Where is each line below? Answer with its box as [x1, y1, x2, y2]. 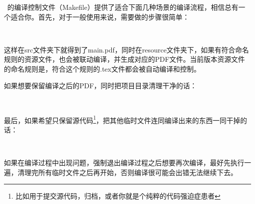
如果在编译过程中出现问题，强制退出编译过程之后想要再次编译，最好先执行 [4, 157, 244, 168]
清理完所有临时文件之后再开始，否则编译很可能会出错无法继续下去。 [17, 167, 237, 177]
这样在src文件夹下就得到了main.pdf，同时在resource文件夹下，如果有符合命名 [4, 44, 249, 54]
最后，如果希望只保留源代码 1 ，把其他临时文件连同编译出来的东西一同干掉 [4, 113, 240, 125]
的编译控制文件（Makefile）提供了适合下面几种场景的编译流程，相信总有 [7, 2, 238, 12]
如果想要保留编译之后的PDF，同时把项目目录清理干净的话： [4, 80, 197, 90]
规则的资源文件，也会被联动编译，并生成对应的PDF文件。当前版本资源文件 [4, 54, 245, 64]
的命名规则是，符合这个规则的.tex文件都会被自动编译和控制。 [4, 63, 201, 74]
